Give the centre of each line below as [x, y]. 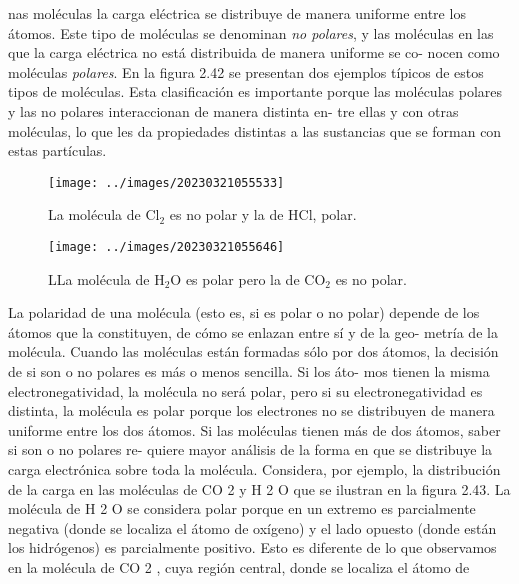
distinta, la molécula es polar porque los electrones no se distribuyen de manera [251, 410]
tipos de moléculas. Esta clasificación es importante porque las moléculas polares [255, 91]
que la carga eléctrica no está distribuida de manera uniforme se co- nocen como [254, 52]
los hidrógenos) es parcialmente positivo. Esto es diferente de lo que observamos [252, 547]
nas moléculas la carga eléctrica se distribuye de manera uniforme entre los [237, 13]
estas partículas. [57, 150]
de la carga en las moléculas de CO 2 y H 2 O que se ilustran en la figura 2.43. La [259, 488]
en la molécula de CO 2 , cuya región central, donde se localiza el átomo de [239, 566]
